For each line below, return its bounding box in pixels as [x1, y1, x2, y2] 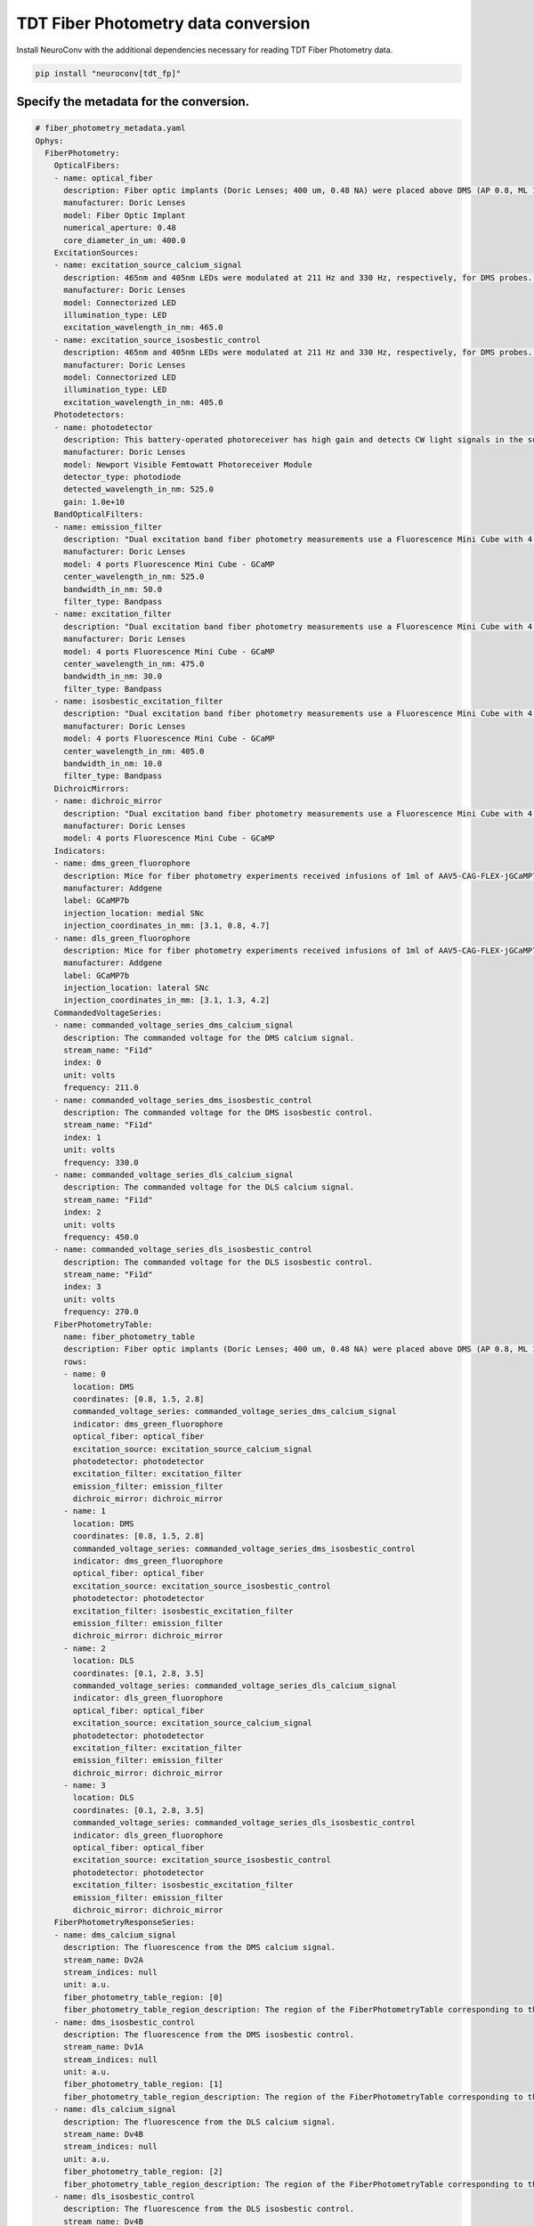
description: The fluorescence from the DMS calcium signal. [63, 1942, 336, 1953]
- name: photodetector [53, 422, 153, 432]
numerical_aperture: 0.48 [63, 223, 177, 233]
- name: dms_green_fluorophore [53, 858, 190, 868]
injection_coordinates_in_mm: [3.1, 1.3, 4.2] [63, 995, 271, 1005]
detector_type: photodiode [63, 472, 182, 483]
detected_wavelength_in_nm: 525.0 [63, 484, 214, 494]
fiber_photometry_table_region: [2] [63, 2166, 223, 2177]
